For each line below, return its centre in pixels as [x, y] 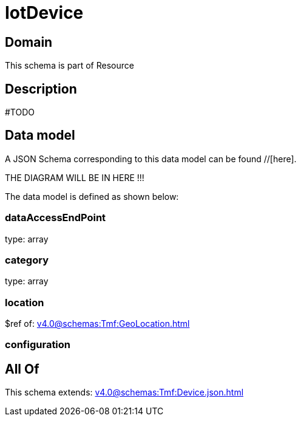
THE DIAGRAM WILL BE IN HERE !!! [75, 177]
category [27, 260]
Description [41, 89]
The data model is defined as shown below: [92, 196]
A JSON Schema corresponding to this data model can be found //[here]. [151, 159]
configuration [38, 345]
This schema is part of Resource [69, 66]
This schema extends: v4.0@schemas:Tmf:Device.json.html [124, 392]
